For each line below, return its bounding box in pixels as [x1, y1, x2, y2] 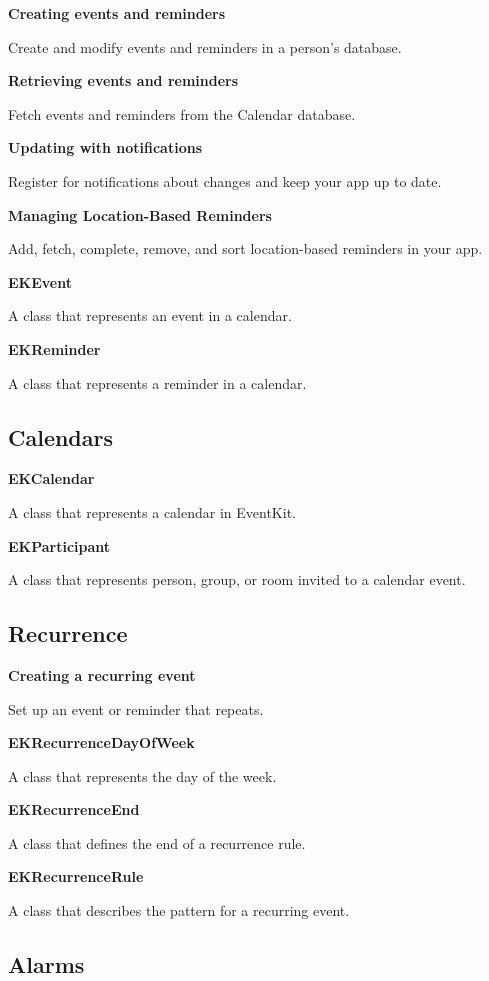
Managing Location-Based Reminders [8, 204, 272, 225]
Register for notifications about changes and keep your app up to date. [8, 170, 442, 191]
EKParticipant [8, 535, 111, 556]
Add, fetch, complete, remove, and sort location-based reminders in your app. [8, 238, 483, 259]
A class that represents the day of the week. [8, 765, 277, 786]
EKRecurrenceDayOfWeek [8, 732, 195, 753]
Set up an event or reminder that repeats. [8, 698, 264, 719]
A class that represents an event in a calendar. [8, 305, 292, 326]
